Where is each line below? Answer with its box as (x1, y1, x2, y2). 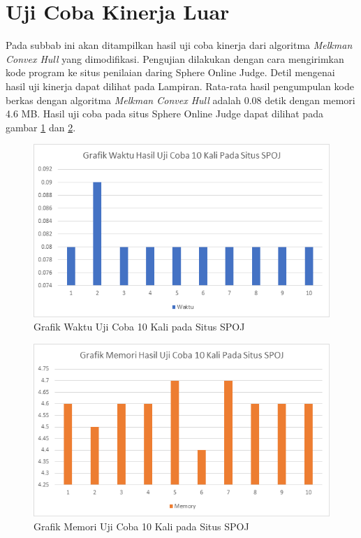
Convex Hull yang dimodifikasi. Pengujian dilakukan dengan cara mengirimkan (6, 51, 344, 66)
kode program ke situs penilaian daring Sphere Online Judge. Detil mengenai (6, 65, 335, 80)
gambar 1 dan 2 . (6, 119, 76, 134)
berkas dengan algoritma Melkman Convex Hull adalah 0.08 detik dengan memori (6, 92, 355, 107)
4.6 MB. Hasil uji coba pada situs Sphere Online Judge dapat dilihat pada (6, 106, 323, 121)
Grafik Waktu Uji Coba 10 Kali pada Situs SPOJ (34, 319, 245, 334)
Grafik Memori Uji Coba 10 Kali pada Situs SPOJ (34, 518, 249, 533)
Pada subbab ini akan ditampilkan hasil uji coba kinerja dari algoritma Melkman (6, 38, 353, 52)
